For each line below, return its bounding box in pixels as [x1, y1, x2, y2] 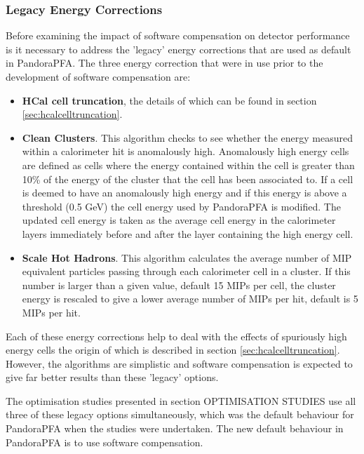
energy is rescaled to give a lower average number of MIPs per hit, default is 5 [22, 291, 358, 306]
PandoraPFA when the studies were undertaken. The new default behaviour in [6, 421, 344, 436]
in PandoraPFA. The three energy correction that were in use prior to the [6, 55, 323, 70]
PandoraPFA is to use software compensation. [6, 434, 203, 449]
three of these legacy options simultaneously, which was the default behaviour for [6, 407, 354, 422]
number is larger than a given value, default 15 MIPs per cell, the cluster [22, 277, 336, 292]
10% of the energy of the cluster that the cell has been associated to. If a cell [22, 171, 353, 186]
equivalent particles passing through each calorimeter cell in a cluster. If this [22, 264, 351, 279]
